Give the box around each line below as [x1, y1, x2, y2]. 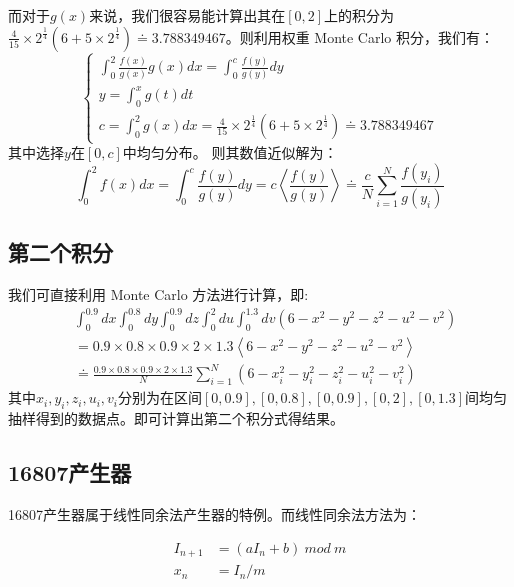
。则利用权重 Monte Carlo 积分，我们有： [225, 26, 495, 47]
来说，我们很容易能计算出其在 [89, 5, 286, 25]
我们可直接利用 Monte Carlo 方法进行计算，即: [8, 283, 309, 304]
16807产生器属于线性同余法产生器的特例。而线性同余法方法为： [8, 504, 421, 525]
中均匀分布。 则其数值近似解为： [122, 142, 338, 163]
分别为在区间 [118, 387, 203, 408]
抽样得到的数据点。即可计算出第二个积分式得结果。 [8, 408, 344, 429]
